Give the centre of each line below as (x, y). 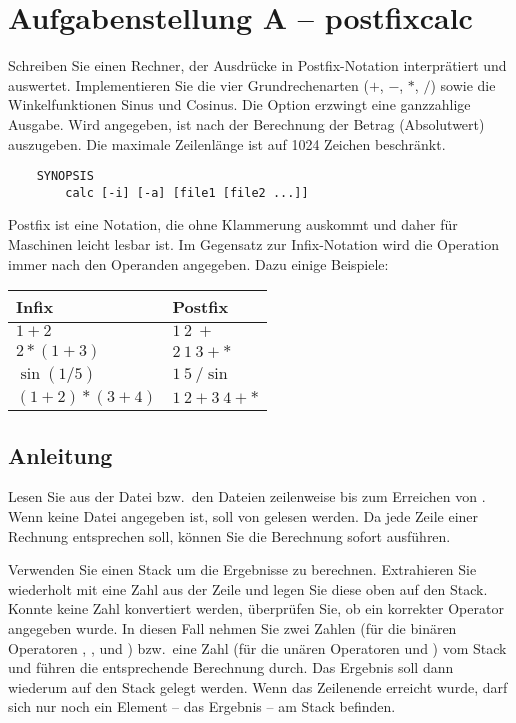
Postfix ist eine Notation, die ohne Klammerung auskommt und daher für (233, 224)
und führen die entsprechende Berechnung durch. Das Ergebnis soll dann (231, 667)
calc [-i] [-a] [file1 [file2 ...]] (187, 192)
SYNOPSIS (65, 176)
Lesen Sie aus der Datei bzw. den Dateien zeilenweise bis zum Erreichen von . (247, 496)
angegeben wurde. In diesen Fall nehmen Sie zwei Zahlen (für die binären (232, 627)
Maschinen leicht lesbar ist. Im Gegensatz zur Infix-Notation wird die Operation (253, 244)
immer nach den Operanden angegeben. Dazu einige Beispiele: (198, 263)
